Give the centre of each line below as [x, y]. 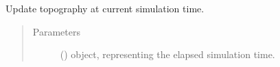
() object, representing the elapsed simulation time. [167, 54]
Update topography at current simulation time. [105, 8]
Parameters [56, 31]
